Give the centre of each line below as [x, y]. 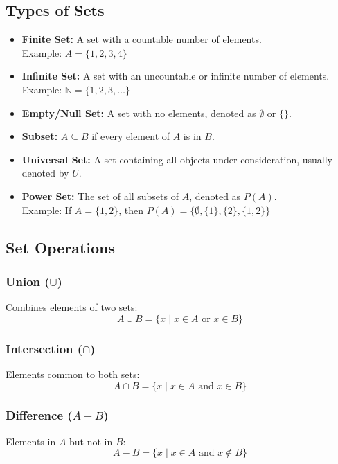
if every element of [131, 136]
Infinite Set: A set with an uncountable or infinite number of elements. [176, 76]
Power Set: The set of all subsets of [100, 196]
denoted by [45, 173]
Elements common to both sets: [73, 374]
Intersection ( [44, 348]
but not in [91, 441]
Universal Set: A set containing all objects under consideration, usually [177, 159]
